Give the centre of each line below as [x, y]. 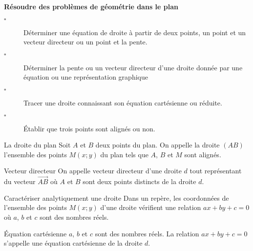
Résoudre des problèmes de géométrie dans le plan [91, 6]
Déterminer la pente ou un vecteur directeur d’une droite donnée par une [133, 67]
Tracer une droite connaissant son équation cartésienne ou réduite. [123, 102]
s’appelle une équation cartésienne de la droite [73, 243]
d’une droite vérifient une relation [151, 207]
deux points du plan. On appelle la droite [158, 145]
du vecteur [20, 181]
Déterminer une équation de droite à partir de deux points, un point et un [135, 32]
